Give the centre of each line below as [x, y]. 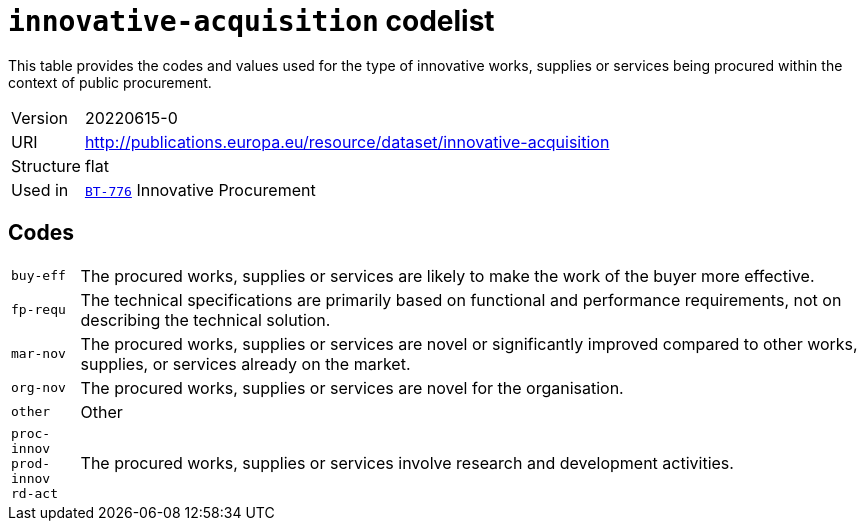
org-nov [38, 388]
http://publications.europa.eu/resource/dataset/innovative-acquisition [347, 141]
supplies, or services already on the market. [245, 363]
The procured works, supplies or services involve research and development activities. [407, 463]
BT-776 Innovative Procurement [200, 189]
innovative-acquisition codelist [251, 21]
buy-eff [38, 276]
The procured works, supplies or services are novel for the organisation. [352, 387]
